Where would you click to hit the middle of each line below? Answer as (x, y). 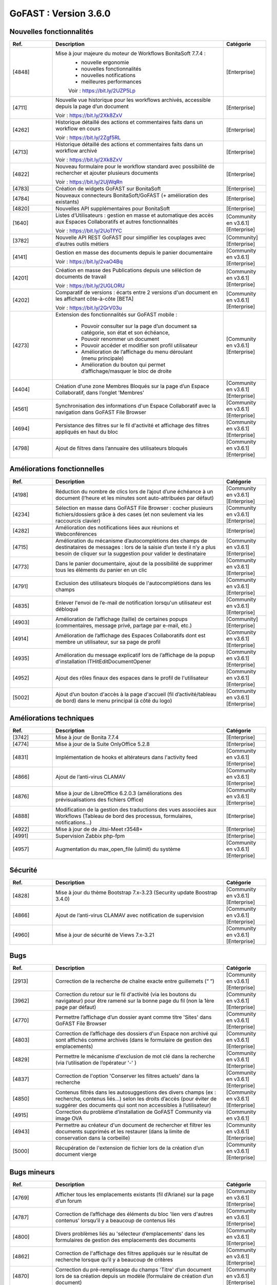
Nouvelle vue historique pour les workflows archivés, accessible (133, 100)
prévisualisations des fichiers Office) (100, 800)
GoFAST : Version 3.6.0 (60, 13)
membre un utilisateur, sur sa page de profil (108, 641)
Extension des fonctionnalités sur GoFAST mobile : (116, 315)
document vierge (76, 1154)
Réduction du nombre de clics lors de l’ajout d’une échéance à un (134, 491)
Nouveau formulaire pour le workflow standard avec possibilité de (135, 167)
